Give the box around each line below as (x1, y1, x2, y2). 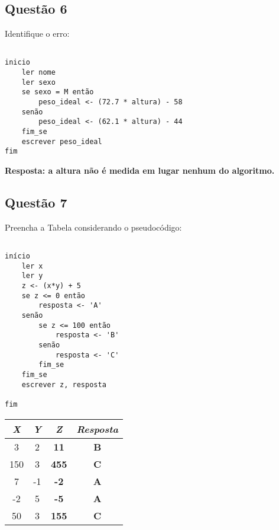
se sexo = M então (21, 88, 94, 97)
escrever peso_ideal (21, 137, 102, 146)
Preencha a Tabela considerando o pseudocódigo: (5, 221, 182, 233)
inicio (5, 58, 30, 67)
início (5, 252, 30, 261)
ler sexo (21, 78, 56, 87)
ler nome (21, 68, 56, 77)
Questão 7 (5, 193, 67, 211)
